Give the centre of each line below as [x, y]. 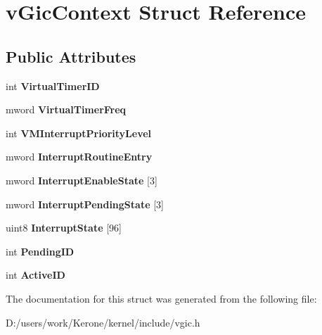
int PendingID [40, 251]
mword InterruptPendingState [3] [85, 204]
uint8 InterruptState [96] [64, 228]
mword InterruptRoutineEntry [79, 157]
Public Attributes [71, 56]
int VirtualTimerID [53, 86]
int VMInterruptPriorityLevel [79, 133]
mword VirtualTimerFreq [66, 109]
